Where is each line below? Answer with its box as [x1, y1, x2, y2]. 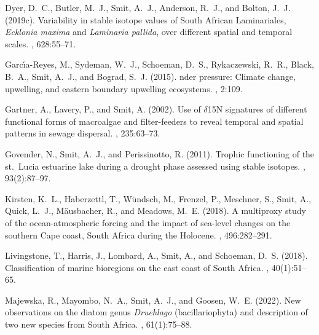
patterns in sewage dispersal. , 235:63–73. [5, 127, 160, 140]
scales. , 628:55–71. [5, 37, 76, 50]
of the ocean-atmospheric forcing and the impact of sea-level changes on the [5, 216, 291, 229]
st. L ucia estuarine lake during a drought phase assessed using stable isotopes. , [5, 159, 305, 172]
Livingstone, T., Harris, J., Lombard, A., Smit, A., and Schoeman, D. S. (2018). [5, 249, 308, 262]
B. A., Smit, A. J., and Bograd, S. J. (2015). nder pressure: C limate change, [5, 69, 296, 82]
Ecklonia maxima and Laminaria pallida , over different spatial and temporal [5, 25, 293, 38]
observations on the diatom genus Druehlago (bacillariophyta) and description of [5, 305, 308, 318]
